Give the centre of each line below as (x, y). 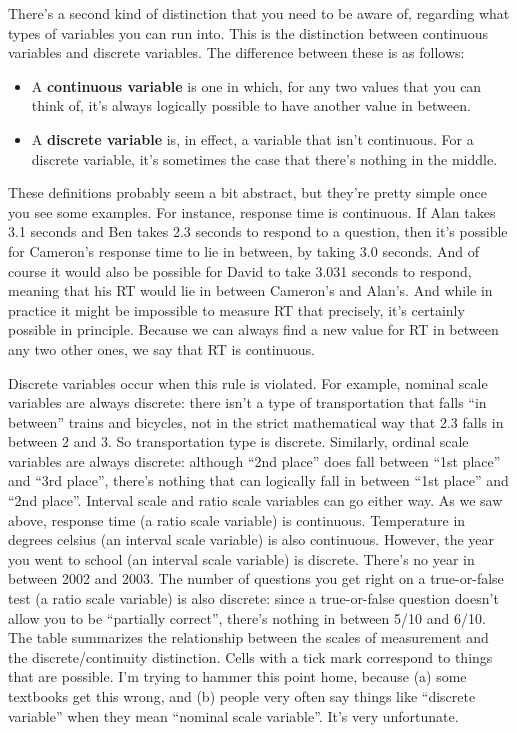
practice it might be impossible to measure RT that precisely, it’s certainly (236, 309)
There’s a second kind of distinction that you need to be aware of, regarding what (259, 13)
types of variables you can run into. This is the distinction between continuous (248, 32)
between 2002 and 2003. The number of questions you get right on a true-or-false (256, 578)
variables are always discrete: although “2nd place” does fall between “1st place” (254, 460)
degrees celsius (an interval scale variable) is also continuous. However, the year (251, 539)
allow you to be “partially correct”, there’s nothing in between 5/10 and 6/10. (247, 617)
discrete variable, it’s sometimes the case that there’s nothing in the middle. (264, 158)
